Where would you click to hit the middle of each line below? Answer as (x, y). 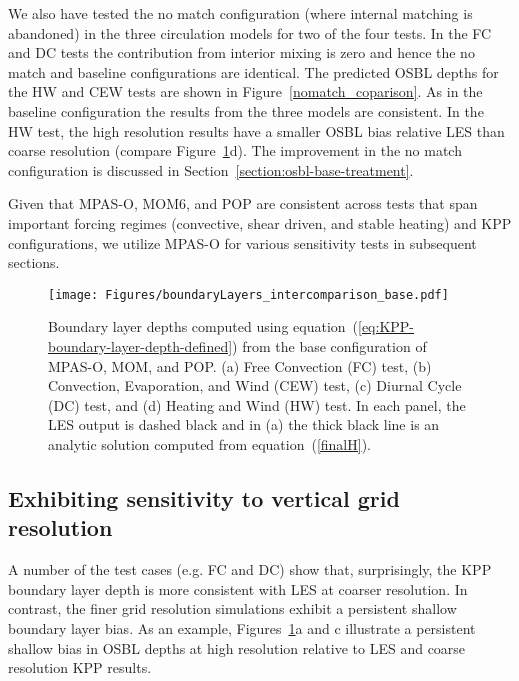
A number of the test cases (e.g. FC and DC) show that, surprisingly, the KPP (250, 569)
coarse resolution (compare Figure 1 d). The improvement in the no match (235, 150)
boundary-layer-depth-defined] (140, 345)
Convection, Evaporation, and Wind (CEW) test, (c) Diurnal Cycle (255, 385)
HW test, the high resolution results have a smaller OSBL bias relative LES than (256, 130)
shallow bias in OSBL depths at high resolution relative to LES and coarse (237, 647)
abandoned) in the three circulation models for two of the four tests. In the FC (250, 32)
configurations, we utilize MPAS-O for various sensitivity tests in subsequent (242, 242)
